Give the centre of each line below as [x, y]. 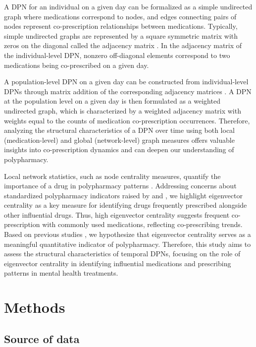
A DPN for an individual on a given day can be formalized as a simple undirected [128, 6]
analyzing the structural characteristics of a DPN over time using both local [120, 130]
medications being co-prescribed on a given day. [77, 65]
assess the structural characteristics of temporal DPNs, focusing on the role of [122, 254]
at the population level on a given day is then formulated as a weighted [112, 101]
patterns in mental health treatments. [61, 273]
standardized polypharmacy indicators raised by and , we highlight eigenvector [123, 195]
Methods [35, 307]
